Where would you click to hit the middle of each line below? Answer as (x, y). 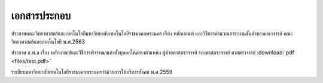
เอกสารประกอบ (41, 16)
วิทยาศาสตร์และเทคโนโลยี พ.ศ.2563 (48, 41)
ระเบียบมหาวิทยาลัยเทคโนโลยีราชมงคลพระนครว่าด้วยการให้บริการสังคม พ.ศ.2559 (92, 72)
